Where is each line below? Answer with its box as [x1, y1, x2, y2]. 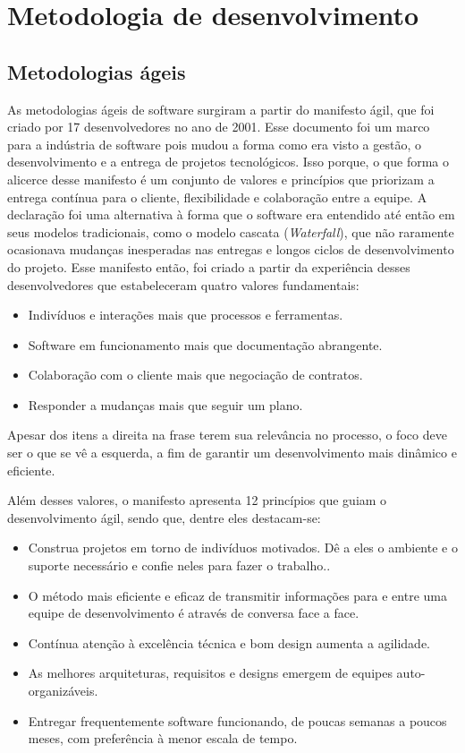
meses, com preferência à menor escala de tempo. [28, 729, 298, 748]
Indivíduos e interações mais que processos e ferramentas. [28, 305, 343, 324]
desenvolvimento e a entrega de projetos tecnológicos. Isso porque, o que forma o [7, 152, 449, 171]
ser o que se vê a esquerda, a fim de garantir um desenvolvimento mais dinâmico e [7, 443, 457, 462]
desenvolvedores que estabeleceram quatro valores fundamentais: [7, 275, 359, 294]
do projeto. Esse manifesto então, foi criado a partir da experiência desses [7, 257, 410, 276]
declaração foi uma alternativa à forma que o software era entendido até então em [7, 205, 455, 224]
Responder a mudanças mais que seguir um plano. [28, 395, 303, 414]
